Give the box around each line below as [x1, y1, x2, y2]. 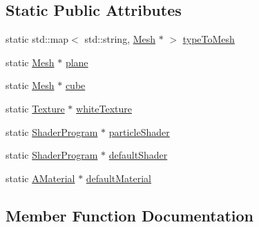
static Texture [6, 101, 65, 115]
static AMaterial [6, 170, 75, 185]
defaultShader [108, 148, 168, 162]
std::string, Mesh [84, 32, 156, 46]
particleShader [108, 124, 170, 139]
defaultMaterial [86, 170, 151, 185]
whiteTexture [76, 101, 132, 115]
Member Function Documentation [6, 204, 254, 226]
